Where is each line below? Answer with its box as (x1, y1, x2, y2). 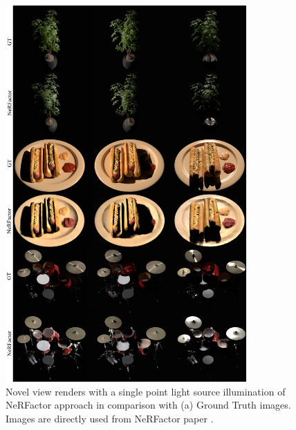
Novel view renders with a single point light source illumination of (6, 384, 286, 398)
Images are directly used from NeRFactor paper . (6, 411, 214, 425)
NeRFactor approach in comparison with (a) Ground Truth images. (6, 398, 291, 412)
